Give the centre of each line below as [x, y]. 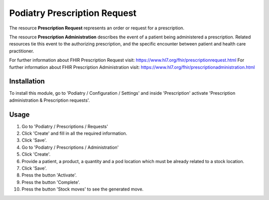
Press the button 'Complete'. [51, 182]
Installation [27, 82]
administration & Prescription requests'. [50, 100]
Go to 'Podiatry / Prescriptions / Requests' [65, 126]
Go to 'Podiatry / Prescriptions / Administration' [70, 147]
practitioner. [22, 51]
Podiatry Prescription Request [73, 13]
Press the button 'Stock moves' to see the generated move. [83, 189]
